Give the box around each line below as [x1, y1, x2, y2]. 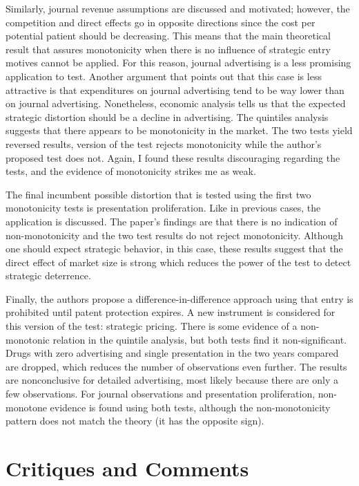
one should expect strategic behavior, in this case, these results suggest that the [6, 241, 343, 256]
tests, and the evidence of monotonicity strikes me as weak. [6, 164, 256, 178]
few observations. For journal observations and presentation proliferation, [6, 386, 316, 401]
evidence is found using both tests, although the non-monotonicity [50, 400, 331, 414]
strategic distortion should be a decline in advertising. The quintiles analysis [6, 109, 329, 124]
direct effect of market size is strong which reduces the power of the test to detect [6, 254, 351, 269]
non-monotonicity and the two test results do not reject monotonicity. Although [6, 227, 344, 242]
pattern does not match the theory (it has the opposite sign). [6, 413, 264, 428]
